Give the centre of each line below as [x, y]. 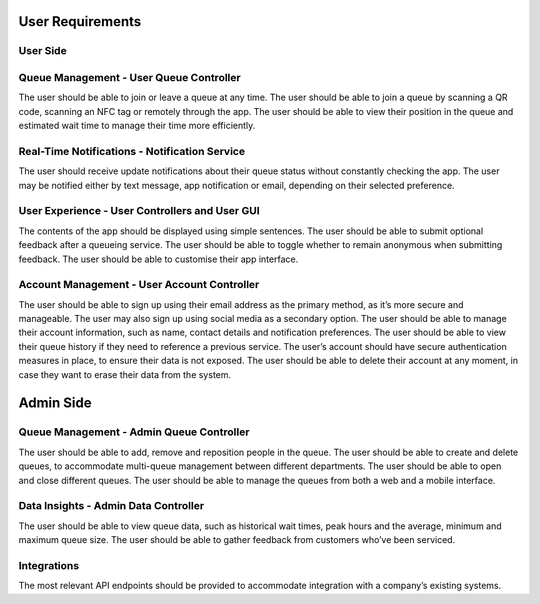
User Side [42, 51]
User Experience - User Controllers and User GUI [139, 211]
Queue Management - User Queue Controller [129, 77]
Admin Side [55, 403]
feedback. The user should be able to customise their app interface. [158, 259]
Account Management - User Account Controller [139, 285]
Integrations [49, 565]
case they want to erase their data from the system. [125, 374]
